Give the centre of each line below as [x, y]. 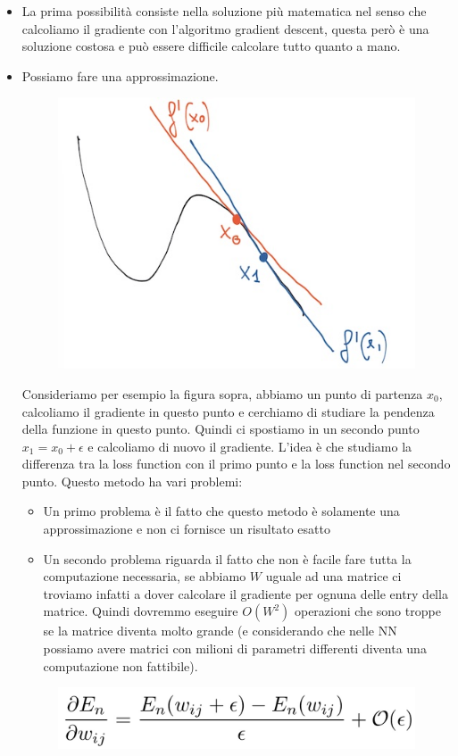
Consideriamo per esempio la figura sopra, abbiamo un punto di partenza [222, 393]
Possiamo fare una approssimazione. [120, 75]
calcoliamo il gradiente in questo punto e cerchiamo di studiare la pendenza [228, 411]
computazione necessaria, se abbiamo [145, 576]
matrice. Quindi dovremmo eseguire [141, 611]
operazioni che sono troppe [367, 611]
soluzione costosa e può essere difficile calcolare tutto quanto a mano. [211, 46]
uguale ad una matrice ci [333, 576]
